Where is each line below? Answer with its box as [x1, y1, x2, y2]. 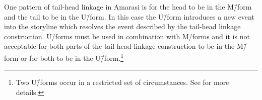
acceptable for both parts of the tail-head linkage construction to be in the [4, 41, 235, 51]
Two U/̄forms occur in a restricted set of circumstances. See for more [16, 77, 229, 87]
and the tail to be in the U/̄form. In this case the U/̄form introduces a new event [4, 11, 254, 22]
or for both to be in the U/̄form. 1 [21, 51, 124, 63]
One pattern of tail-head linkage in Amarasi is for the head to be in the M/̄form [4, 2, 252, 12]
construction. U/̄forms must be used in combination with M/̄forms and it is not [4, 31, 250, 41]
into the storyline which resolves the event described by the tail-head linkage [4, 21, 241, 32]
